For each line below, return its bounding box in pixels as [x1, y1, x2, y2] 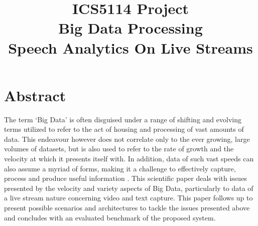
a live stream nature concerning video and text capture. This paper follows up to [4, 192, 253, 203]
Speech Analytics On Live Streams [8, 37, 253, 58]
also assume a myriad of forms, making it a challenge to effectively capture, [4, 163, 236, 173]
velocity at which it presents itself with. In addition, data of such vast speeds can [4, 153, 254, 164]
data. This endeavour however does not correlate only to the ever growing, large [4, 133, 250, 144]
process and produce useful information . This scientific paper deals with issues [4, 173, 247, 183]
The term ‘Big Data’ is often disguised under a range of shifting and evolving [4, 114, 241, 124]
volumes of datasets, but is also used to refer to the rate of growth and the [4, 143, 234, 154]
